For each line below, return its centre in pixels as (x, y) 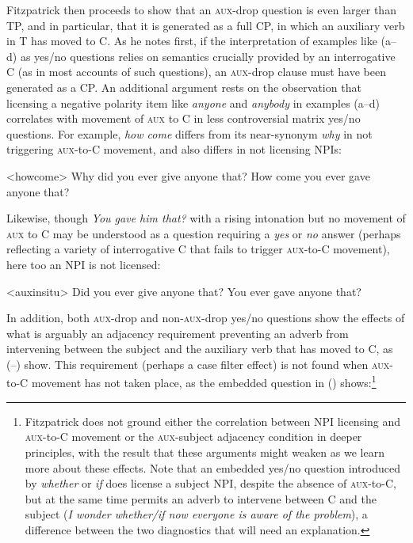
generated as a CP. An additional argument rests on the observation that (184, 87)
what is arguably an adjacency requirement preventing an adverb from (178, 333)
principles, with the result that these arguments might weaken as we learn (205, 452)
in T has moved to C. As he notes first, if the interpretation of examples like (192, 41)
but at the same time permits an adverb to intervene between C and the (201, 498)
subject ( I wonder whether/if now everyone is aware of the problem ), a (196, 514)
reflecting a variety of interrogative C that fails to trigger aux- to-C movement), (198, 249)
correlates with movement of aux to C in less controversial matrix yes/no (184, 118)
